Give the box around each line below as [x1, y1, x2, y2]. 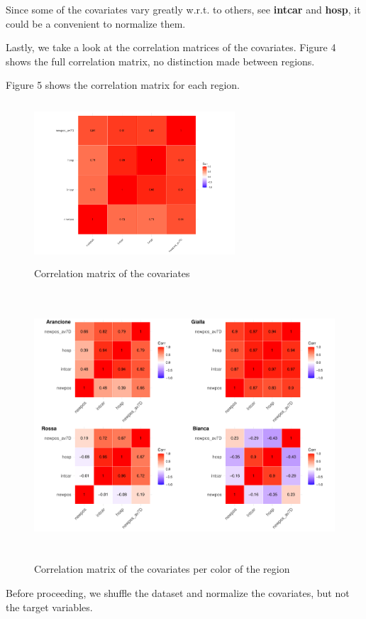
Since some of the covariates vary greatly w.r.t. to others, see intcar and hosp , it [6, 2, 361, 16]
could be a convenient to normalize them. [6, 16, 186, 31]
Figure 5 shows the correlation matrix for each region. [6, 77, 240, 92]
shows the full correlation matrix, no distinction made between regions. [6, 53, 315, 68]
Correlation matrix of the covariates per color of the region [34, 561, 290, 576]
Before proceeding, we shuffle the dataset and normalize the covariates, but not [6, 586, 350, 601]
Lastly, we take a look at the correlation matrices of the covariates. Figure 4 [6, 40, 336, 55]
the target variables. [6, 599, 93, 614]
